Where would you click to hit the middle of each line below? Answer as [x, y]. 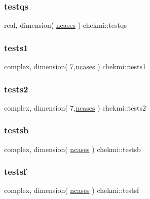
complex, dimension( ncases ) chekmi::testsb [72, 149]
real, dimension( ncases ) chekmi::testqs [65, 25]
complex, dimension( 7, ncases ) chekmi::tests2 [75, 107]
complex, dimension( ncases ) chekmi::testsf [72, 190]
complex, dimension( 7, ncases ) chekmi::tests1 [75, 66]
